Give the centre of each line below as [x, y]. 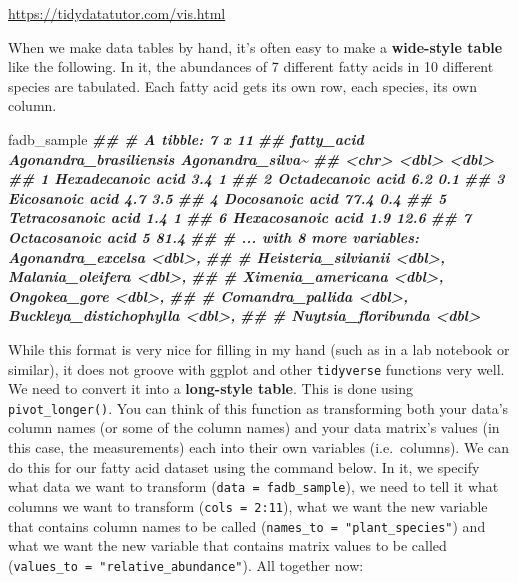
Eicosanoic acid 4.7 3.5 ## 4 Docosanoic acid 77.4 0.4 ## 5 [227, 197]
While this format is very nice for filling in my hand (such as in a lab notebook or [259, 348]
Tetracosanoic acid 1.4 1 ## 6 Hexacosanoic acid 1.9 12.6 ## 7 [239, 217]
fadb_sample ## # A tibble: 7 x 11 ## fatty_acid [186, 138]
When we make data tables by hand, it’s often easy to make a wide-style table [255, 46]
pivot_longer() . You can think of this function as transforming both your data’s [258, 407]
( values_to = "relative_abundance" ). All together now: [186, 564]
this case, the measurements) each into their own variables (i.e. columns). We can [259, 447]
